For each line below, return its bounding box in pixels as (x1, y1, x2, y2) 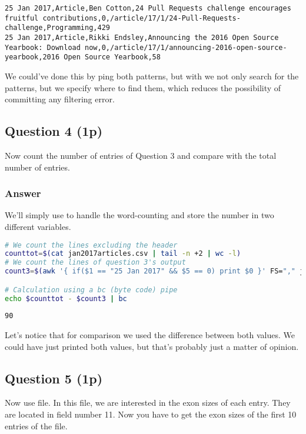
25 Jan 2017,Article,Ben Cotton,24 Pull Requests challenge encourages (5, 4, 291, 12)
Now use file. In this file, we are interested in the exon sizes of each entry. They (5, 396, 291, 409)
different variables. (5, 220, 71, 232)
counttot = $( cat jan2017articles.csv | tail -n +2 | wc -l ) (5, 249, 241, 258)
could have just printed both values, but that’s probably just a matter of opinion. (5, 340, 299, 352)
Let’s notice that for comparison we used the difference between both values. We (5, 329, 295, 341)
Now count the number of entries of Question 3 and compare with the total (5, 149, 277, 161)
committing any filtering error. (5, 93, 115, 105)
